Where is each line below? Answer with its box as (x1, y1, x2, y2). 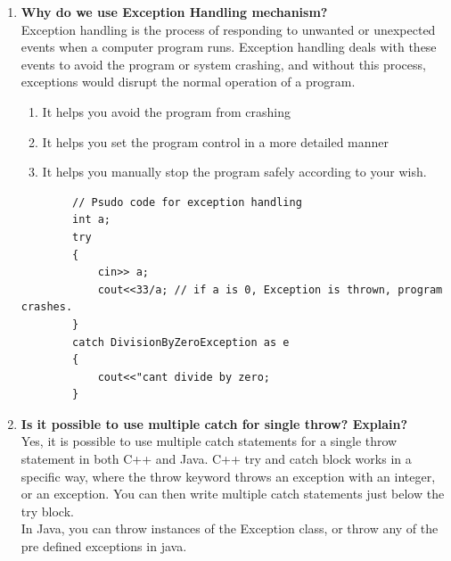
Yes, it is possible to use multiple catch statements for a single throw (20, 432, 398, 450)
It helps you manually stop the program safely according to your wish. (42, 162, 427, 181)
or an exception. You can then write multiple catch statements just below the (20, 484, 445, 503)
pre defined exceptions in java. (20, 537, 187, 556)
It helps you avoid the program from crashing (42, 102, 291, 120)
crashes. (20, 301, 73, 314)
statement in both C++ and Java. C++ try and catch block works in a (20, 450, 412, 468)
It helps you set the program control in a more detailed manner (42, 132, 389, 151)
